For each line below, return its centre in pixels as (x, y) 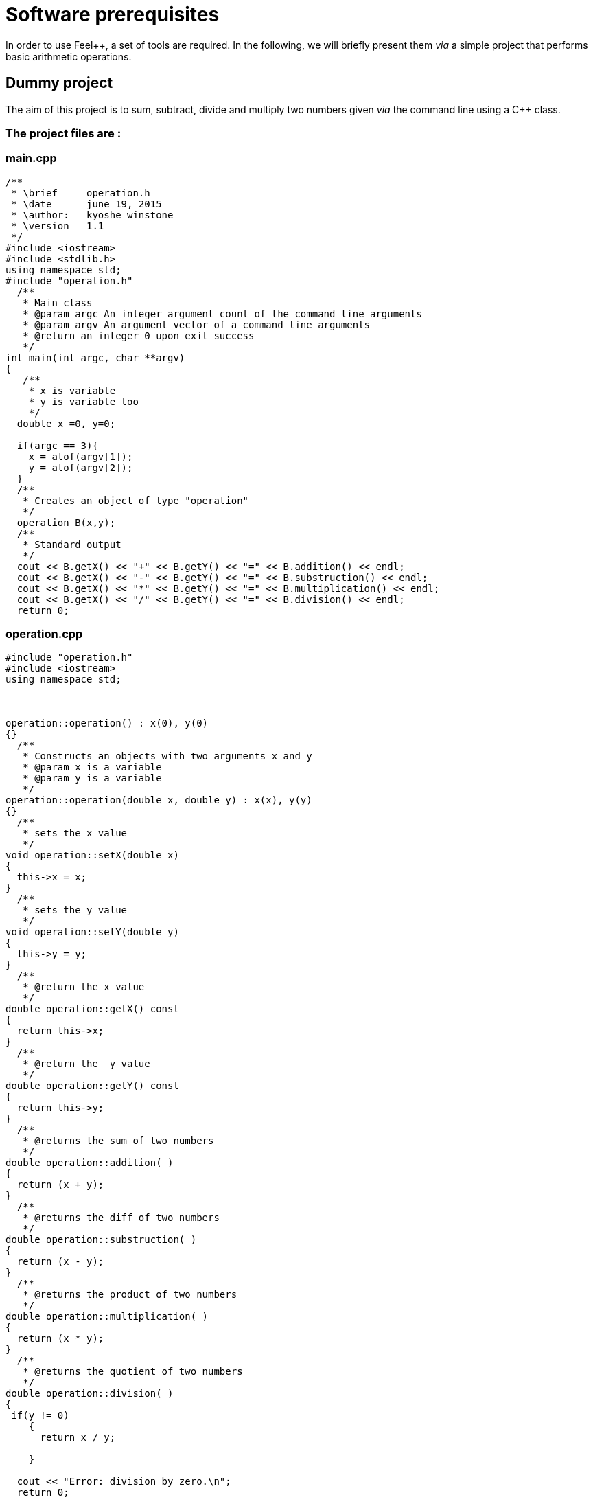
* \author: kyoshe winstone (92, 215)
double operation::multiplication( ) (107, 1317)
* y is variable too (83, 401)
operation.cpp (44, 634)
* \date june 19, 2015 (86, 204)
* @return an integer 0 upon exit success (139, 335)
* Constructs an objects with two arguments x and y (167, 756)
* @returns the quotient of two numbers (133, 1372)
